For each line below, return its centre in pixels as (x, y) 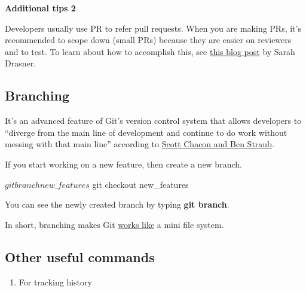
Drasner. (21, 63)
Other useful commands (80, 256)
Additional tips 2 (40, 8)
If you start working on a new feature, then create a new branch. (123, 164)
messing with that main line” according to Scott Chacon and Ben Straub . (140, 144)
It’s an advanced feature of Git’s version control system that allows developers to (153, 121)
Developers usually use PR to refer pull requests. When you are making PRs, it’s (153, 28)
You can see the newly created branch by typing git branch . (117, 204)
